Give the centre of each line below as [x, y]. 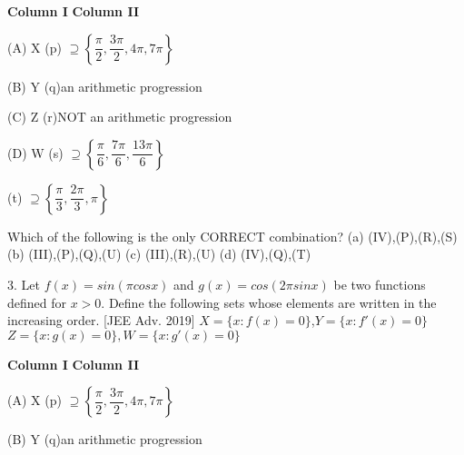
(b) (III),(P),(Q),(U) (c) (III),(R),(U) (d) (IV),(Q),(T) [159, 254]
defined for [37, 302]
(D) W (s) [35, 152]
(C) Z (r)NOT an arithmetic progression [120, 117]
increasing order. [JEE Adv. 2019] [101, 320]
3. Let [24, 284]
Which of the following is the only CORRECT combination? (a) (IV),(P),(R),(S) [232, 236]
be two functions [380, 284]
